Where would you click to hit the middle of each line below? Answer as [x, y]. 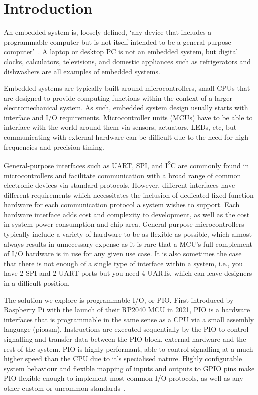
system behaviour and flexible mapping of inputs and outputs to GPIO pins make [129, 368]
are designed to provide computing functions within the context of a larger [118, 98]
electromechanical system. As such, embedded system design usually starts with [126, 108]
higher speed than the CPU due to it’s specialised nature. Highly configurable [123, 359]
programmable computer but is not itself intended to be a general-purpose [118, 42]
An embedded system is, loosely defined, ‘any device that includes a [108, 32]
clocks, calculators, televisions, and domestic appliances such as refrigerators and [127, 61]
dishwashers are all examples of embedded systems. [82, 71]
